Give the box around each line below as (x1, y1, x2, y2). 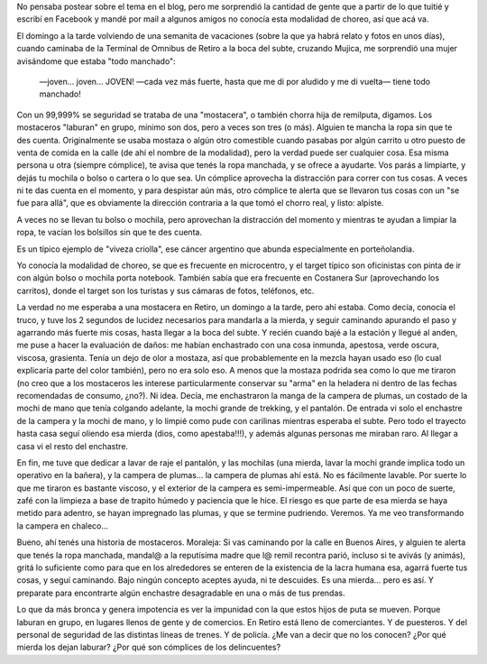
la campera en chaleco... (16, 520, 108, 531)
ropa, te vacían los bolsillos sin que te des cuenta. (16, 226, 203, 238)
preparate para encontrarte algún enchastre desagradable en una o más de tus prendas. (16, 587, 345, 598)
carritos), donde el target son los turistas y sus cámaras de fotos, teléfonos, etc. (16, 285, 315, 296)
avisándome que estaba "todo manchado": (16, 55, 176, 67)
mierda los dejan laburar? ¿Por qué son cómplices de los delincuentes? (16, 641, 281, 653)
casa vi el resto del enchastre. (16, 440, 129, 451)
